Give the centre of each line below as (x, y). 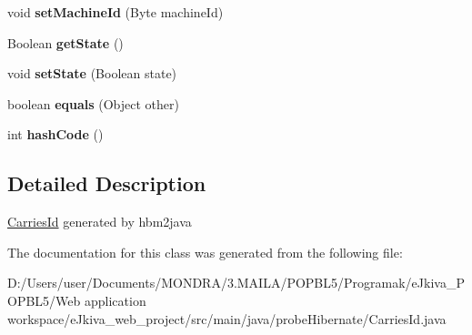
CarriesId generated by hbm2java (100, 222)
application (115, 300)
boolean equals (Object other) (93, 103)
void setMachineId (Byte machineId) (115, 12)
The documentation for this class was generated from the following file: (205, 252)
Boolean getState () (65, 42)
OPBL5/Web (44, 300)
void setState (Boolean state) (92, 73)
